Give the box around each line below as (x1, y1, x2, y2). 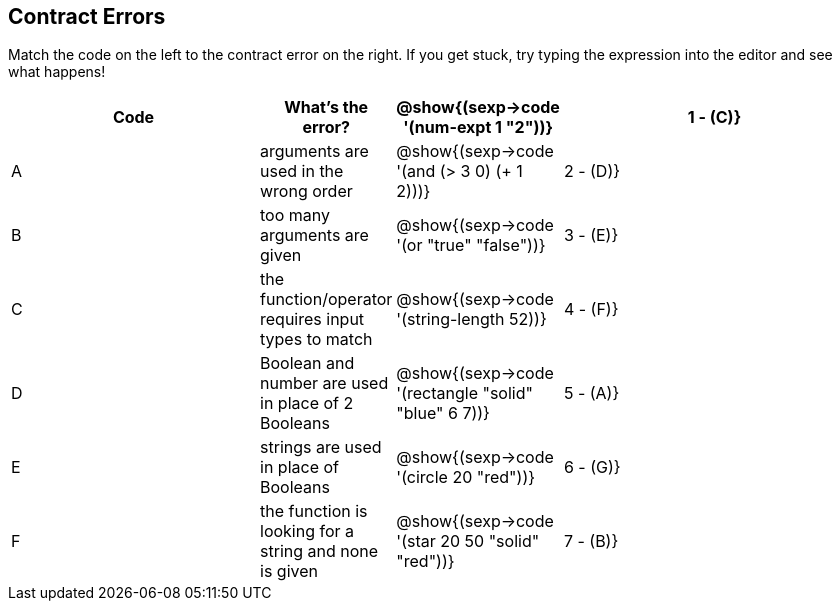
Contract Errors (8, 4, 166, 29)
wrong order (260, 181, 353, 202)
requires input (260, 309, 365, 330)
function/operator (260, 289, 393, 310)
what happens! (8, 63, 106, 81)
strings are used (260, 437, 382, 458)
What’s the (284, 97, 369, 118)
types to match (260, 329, 373, 350)
